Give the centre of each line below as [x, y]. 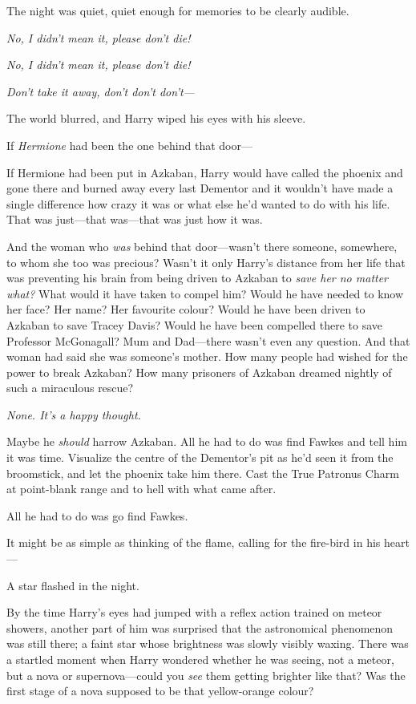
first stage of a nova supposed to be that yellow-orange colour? [160, 691]
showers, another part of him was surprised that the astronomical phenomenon [200, 627]
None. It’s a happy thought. [74, 414]
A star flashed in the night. [73, 585]
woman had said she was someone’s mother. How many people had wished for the [207, 356]
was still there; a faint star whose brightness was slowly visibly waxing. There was [208, 643]
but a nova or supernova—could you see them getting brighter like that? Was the [206, 675]
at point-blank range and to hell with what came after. [141, 489]
